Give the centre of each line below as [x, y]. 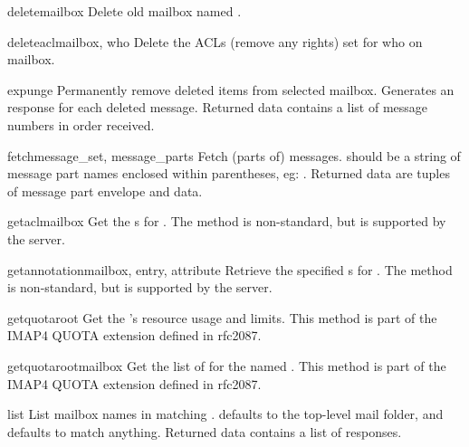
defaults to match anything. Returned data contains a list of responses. [205, 431]
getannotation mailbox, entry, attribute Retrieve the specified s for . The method [230, 269]
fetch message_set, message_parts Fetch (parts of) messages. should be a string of [234, 155]
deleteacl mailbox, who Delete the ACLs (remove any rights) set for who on [215, 41]
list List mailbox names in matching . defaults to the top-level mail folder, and [225, 414]
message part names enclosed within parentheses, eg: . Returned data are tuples [229, 173]
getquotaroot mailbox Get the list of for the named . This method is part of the [227, 365]
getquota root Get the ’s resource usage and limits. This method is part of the [222, 317]
